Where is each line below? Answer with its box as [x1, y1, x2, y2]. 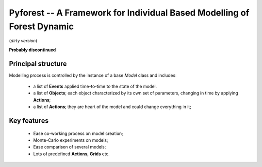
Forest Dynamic [9, 21, 74, 32]
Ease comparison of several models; [33, 144, 106, 150]
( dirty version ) [9, 38, 37, 44]
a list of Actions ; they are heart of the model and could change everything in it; [33, 104, 192, 110]
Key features [9, 117, 49, 125]
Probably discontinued [9, 47, 56, 53]
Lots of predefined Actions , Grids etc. [33, 151, 110, 157]
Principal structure [9, 59, 67, 68]
